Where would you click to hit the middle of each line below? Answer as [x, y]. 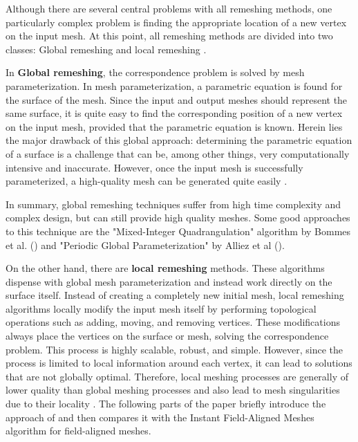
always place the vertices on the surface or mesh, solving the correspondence [167, 336]
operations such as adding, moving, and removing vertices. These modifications [173, 322]
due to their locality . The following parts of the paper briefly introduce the [166, 404]
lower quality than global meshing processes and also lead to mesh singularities [173, 390]
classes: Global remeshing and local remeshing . [106, 49]
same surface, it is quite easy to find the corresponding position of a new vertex [174, 113]
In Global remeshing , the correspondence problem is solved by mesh [155, 72]
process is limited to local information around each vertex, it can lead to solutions [179, 363]
